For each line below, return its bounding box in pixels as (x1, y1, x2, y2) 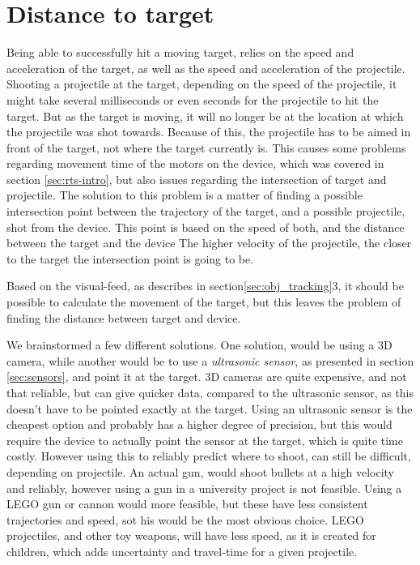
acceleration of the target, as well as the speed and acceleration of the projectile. (6, 59, 405, 76)
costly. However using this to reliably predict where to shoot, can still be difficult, (6, 447, 411, 464)
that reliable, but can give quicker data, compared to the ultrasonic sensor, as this (6, 384, 414, 400)
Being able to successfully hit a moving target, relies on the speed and (6, 44, 354, 61)
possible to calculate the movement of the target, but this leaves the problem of (6, 293, 401, 310)
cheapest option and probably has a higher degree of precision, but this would (6, 416, 392, 433)
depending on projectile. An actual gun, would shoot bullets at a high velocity (6, 463, 394, 480)
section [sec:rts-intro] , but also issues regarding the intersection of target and (6, 170, 387, 187)
